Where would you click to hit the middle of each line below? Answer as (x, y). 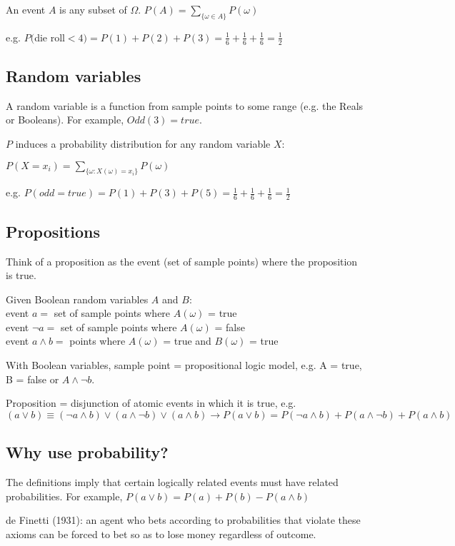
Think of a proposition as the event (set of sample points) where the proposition (182, 261)
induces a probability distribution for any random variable (143, 144)
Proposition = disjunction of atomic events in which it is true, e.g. (151, 403)
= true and (187, 341)
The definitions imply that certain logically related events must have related (172, 482)
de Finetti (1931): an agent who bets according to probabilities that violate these (183, 520)
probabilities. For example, (64, 496)
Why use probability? (87, 452)
